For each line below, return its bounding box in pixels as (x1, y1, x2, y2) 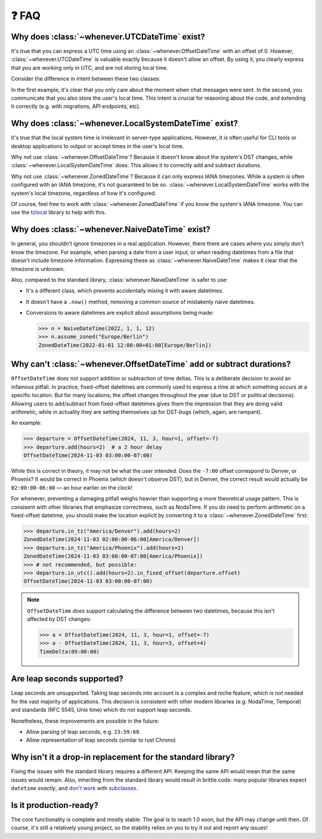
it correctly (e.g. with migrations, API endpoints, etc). (11, 103, 141, 110)
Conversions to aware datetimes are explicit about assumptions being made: (26, 309, 214, 316)
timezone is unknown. (11, 265, 65, 272)
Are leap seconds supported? (11, 674, 123, 684)
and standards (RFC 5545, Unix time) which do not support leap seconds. (11, 706, 192, 714)
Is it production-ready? (11, 800, 98, 810)
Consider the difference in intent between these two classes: (11, 75, 161, 82)
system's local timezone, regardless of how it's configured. (11, 189, 156, 196)
